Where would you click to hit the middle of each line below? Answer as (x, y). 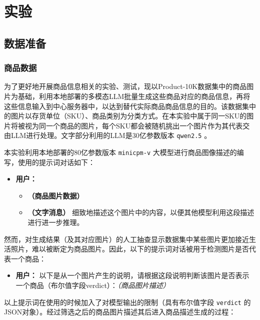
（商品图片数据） (56, 195)
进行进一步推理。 (56, 222)
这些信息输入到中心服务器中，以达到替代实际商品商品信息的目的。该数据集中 (130, 106)
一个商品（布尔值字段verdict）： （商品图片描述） (93, 285)
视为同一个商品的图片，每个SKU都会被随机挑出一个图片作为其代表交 (137, 125)
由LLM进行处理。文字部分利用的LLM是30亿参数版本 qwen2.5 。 (108, 135)
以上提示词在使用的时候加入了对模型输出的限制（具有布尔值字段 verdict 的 (127, 302)
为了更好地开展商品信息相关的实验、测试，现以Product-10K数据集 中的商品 (125, 86)
